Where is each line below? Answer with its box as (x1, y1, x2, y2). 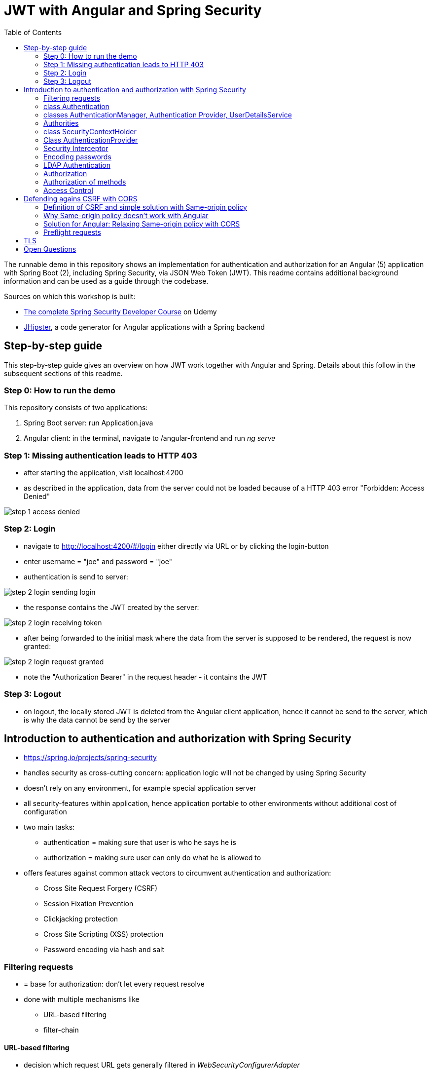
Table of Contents (4, 28, 62, 37)
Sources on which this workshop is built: (4, 292, 136, 301)
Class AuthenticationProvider (43, 135, 138, 144)
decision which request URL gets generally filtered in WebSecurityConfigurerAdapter (24, 1061, 300, 1070)
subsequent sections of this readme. (4, 369, 123, 378)
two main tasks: (24, 823, 75, 832)
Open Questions (24, 244, 76, 253)
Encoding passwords (43, 152, 111, 161)
